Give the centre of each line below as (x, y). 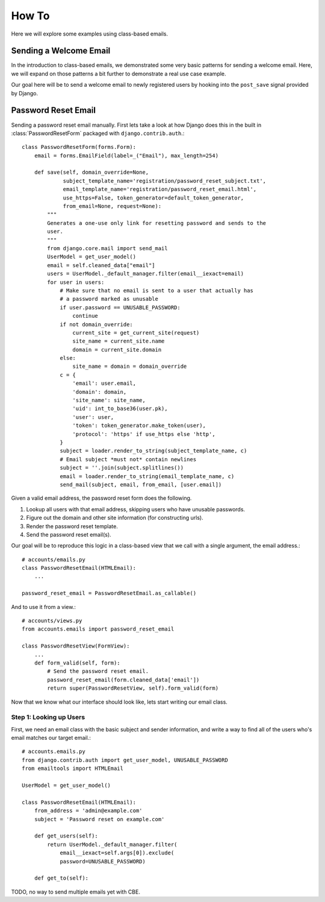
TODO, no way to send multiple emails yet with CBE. (76, 892)
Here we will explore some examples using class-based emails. (90, 34)
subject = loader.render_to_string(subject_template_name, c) (153, 451)
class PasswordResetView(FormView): (76, 646)
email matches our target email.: (51, 738)
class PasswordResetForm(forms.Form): (79, 147)
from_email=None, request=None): (112, 206)
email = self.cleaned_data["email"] (101, 265)
